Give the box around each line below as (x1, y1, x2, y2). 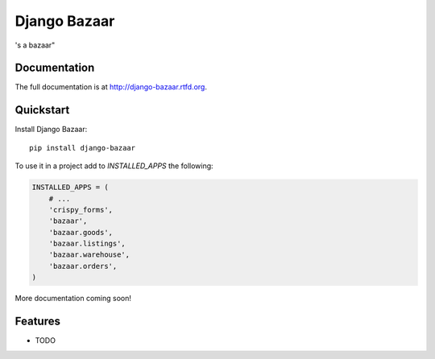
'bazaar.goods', (48, 228, 113, 237)
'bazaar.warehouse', (48, 250, 130, 259)
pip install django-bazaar (29, 143, 136, 152)
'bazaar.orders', (48, 262, 118, 270)
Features (14, 315, 60, 328)
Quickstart (14, 103, 70, 117)
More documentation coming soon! (14, 294, 132, 303)
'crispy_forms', (48, 205, 113, 214)
